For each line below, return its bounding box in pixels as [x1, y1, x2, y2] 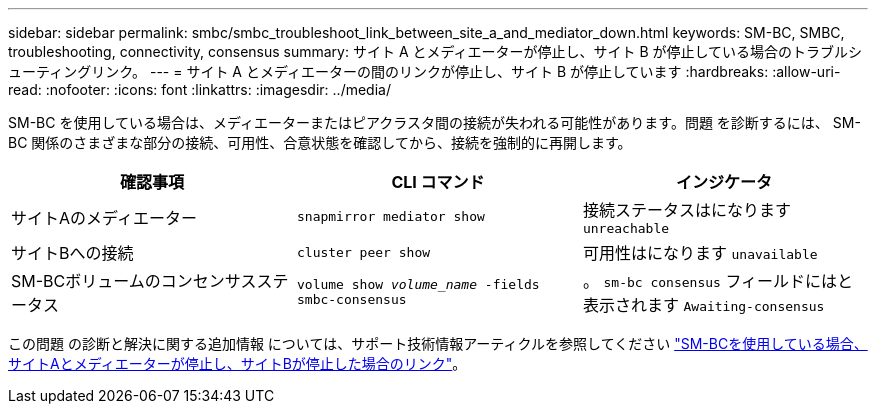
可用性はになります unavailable [582, 243, 818, 263]
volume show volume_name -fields [296, 277, 540, 292]
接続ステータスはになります [582, 200, 791, 220]
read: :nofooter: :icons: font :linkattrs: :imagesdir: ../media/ [8, 81, 391, 98]
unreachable [582, 221, 670, 236]
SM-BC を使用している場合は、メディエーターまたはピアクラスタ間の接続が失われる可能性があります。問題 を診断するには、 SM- [8, 114, 861, 131]
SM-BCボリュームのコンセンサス [11, 271, 257, 291]
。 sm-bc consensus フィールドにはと [582, 271, 854, 291]
